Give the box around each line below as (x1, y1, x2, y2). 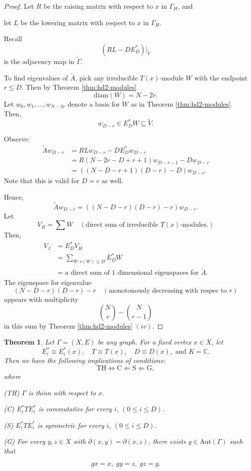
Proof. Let (4, 1, 34, 11)
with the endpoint (194, 72, 248, 82)
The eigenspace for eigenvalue (4, 277, 91, 287)
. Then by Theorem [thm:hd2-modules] (21, 82, 137, 92)
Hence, (4, 191, 24, 202)
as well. (102, 175, 123, 186)
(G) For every (4, 436, 45, 446)
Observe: (4, 133, 30, 143)
